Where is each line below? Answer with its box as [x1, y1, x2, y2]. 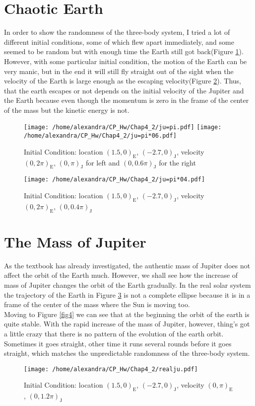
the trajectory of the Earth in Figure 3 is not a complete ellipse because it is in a [4, 289, 251, 300]
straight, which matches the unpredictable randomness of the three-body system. [4, 348, 250, 358]
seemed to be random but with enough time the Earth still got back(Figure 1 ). [4, 46, 244, 57]
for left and [85, 157, 120, 167]
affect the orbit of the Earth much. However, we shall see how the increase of [4, 270, 238, 280]
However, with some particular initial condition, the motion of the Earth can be [4, 56, 247, 66]
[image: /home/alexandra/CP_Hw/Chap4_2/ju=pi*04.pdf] [24, 176, 205, 183]
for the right [159, 157, 196, 167]
